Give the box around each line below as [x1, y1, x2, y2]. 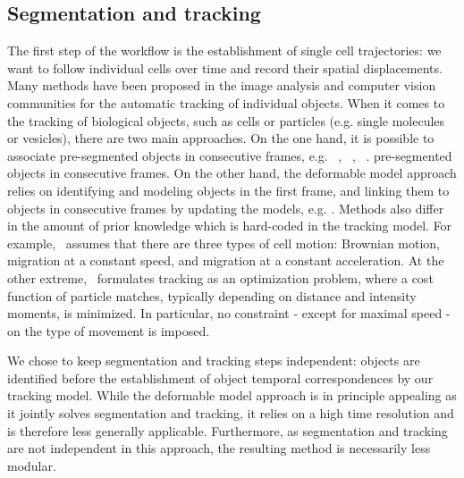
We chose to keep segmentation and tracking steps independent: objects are [7, 351, 420, 370]
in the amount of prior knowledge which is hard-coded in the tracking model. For [7, 216, 452, 235]
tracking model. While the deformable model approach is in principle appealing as [7, 386, 457, 405]
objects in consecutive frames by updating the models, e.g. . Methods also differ [7, 198, 444, 217]
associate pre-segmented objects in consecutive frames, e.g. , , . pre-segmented [7, 146, 452, 164]
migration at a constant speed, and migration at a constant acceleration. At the [7, 251, 444, 270]
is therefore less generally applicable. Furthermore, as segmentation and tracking [7, 421, 448, 440]
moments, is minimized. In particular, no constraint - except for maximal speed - [7, 304, 451, 323]
